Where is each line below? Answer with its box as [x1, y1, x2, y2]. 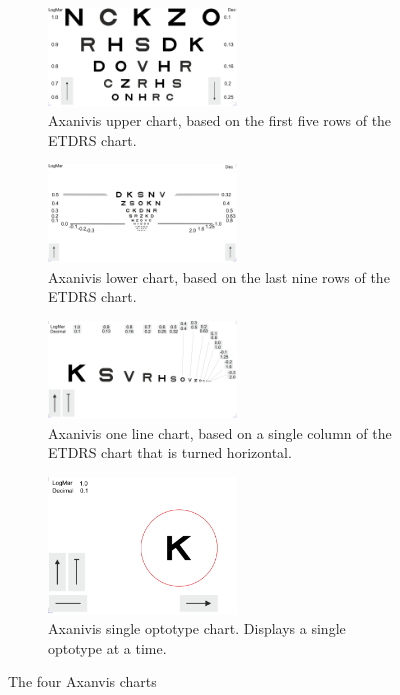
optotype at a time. [48, 637, 167, 658]
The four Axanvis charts [8, 671, 157, 692]
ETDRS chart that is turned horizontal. [48, 442, 292, 463]
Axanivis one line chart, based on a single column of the [48, 422, 392, 443]
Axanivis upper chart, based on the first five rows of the [48, 110, 392, 131]
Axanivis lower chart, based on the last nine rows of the [48, 266, 390, 287]
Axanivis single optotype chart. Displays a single [48, 618, 346, 639]
